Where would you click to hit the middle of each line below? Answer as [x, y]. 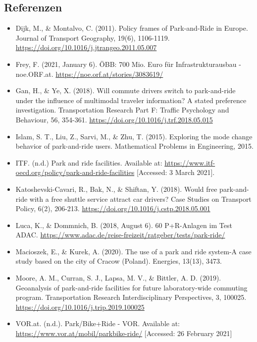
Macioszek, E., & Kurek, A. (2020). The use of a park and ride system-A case [133, 251]
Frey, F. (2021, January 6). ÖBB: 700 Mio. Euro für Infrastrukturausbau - [128, 64]
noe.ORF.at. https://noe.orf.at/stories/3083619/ [89, 74]
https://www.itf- [190, 162]
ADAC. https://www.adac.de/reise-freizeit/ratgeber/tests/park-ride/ [120, 235]
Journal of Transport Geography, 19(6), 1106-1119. [93, 37]
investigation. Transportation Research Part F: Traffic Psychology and [122, 110]
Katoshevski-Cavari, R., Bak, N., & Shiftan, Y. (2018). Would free [116, 189]
